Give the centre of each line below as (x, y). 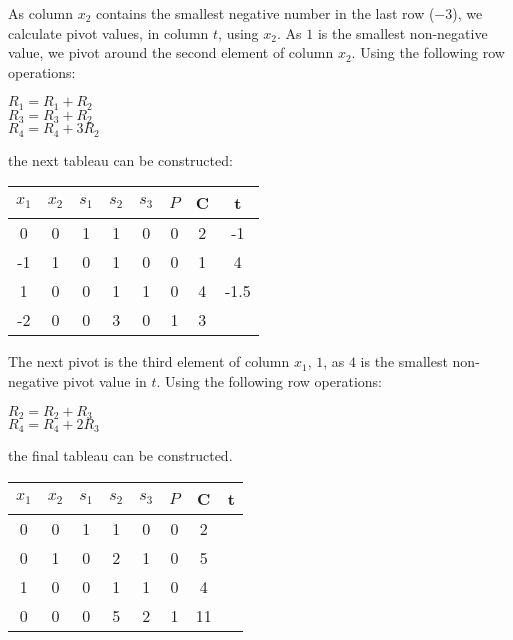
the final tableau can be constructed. (120, 455)
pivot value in (105, 380)
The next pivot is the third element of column (149, 361)
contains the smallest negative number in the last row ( (265, 13)
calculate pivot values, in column (108, 32)
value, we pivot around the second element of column (171, 52)
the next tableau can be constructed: (120, 159)
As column (41, 13)
